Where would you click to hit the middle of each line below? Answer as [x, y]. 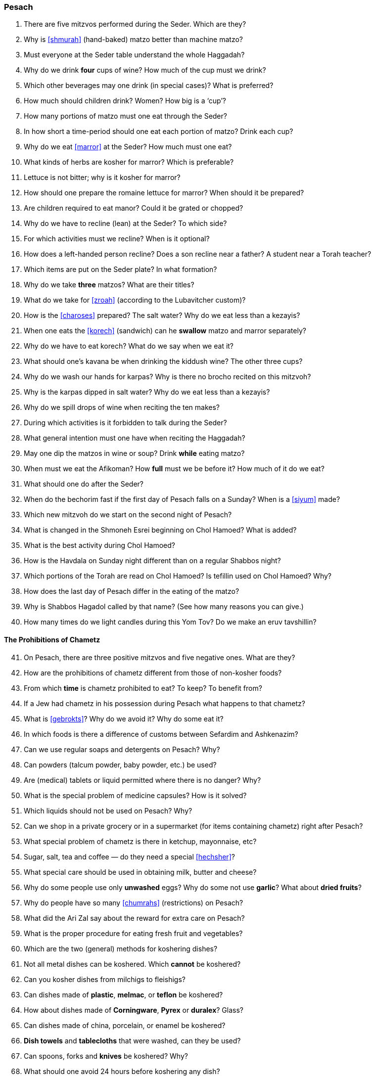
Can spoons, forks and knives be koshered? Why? [106, 1056]
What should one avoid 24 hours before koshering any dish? [122, 1071]
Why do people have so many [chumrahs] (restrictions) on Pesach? [134, 902]
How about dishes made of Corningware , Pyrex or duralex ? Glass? [134, 1010]
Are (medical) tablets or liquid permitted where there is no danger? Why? [142, 780]
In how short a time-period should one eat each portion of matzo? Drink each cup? [159, 132]
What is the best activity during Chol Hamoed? [100, 545]
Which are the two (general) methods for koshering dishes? [121, 948]
